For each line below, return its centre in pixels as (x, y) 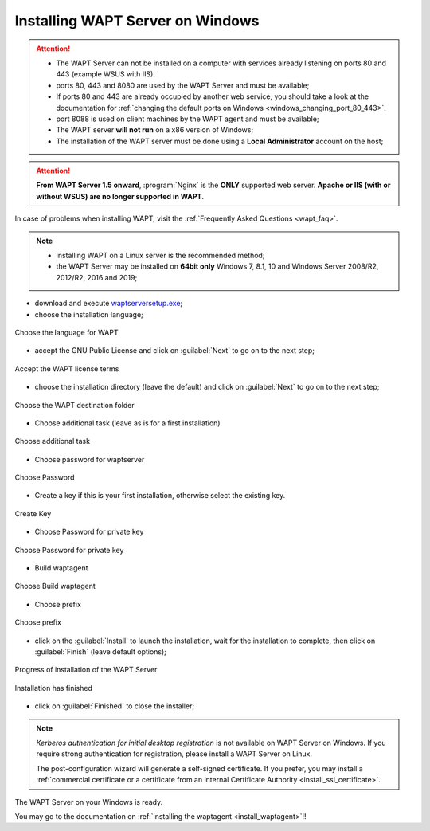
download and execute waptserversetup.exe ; (109, 304)
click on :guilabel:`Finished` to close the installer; (115, 706)
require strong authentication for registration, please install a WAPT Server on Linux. (174, 754)
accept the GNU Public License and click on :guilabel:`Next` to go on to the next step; (174, 351)
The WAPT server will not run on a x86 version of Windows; (155, 130)
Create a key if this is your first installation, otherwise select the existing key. (160, 496)
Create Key (33, 513)
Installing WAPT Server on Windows (137, 21)
